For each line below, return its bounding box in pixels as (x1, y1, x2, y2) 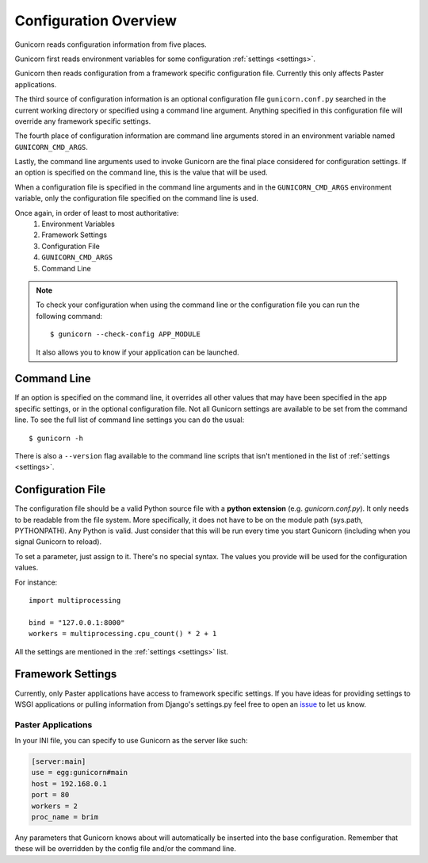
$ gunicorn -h (29, 433, 83, 443)
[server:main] (31, 758, 86, 766)
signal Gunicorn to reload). (14, 537, 102, 547)
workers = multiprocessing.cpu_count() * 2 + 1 (29, 629, 217, 639)
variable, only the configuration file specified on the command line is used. (14, 194, 259, 203)
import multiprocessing (29, 596, 121, 605)
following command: (36, 311, 103, 320)
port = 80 (31, 790, 70, 800)
